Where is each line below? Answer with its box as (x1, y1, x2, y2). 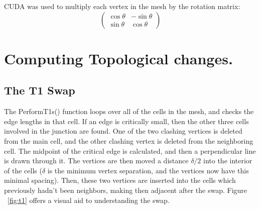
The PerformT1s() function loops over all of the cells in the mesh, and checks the (4, 106, 254, 117)
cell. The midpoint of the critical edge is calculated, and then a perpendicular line (4, 145, 256, 156)
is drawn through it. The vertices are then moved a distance (4, 155, 189, 166)
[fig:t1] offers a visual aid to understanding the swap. (8, 194, 170, 205)
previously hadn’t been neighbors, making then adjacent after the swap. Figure (4, 184, 247, 195)
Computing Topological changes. (4, 48, 233, 68)
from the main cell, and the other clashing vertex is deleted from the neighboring (4, 135, 253, 146)
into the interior (203, 155, 252, 166)
